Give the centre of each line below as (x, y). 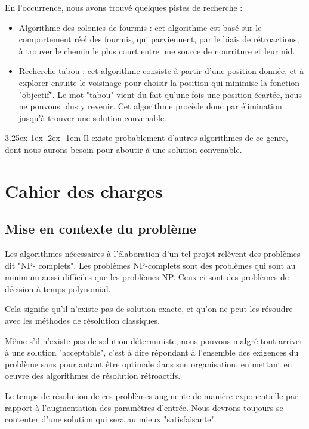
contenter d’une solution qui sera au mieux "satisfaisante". (111, 419)
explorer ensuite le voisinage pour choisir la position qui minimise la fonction (159, 82)
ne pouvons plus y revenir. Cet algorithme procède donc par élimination (150, 106)
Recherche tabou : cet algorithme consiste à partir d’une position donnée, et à (161, 71)
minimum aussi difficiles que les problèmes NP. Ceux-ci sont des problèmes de (147, 277)
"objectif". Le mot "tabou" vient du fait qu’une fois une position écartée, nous (160, 94)
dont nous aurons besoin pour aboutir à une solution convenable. (123, 149)
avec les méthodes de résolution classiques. (82, 321)
